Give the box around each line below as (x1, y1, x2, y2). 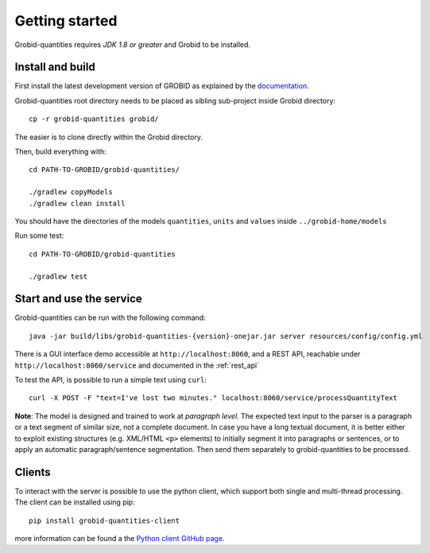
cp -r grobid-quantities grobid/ (29, 115, 159, 123)
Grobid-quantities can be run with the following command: (14, 313, 206, 322)
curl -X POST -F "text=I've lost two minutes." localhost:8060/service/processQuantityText (29, 394, 397, 403)
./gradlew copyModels (29, 188, 113, 197)
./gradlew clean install (29, 199, 126, 208)
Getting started (14, 12, 118, 29)
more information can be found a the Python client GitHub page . (14, 534, 225, 543)
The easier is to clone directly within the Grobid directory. (14, 132, 203, 142)
